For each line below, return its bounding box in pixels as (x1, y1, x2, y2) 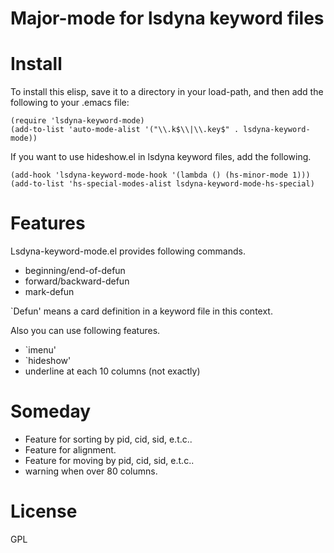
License (10, 500, 78, 523)
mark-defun (24, 286, 75, 298)
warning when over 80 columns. (24, 465, 158, 477)
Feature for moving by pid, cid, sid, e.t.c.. (24, 455, 195, 466)
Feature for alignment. (24, 444, 117, 456)
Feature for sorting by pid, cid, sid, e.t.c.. (24, 433, 193, 445)
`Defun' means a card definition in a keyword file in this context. (10, 305, 273, 317)
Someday (10, 400, 92, 423)
